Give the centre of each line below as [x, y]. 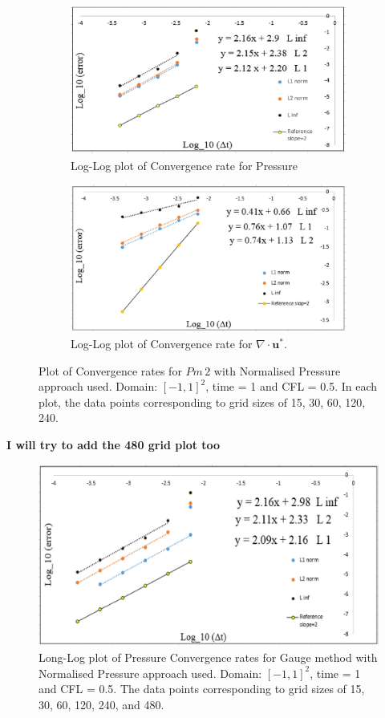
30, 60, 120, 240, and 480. [101, 704]
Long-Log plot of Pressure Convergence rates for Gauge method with [208, 657]
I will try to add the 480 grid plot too [113, 444]
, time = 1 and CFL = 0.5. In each [292, 386]
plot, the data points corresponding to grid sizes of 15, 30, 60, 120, [202, 402]
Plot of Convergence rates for [110, 370]
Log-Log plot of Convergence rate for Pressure [184, 165]
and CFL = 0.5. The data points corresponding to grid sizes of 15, [202, 689]
